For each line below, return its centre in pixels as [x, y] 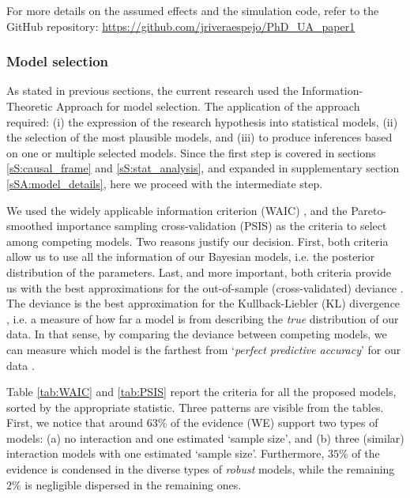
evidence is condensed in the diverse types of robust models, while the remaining [201, 469]
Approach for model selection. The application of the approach [208, 106]
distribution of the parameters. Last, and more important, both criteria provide [199, 272]
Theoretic [30, 106]
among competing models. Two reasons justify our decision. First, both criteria [197, 241]
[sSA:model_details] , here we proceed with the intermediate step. [165, 183]
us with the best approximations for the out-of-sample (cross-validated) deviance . [205, 287]
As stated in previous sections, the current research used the [152, 91]
